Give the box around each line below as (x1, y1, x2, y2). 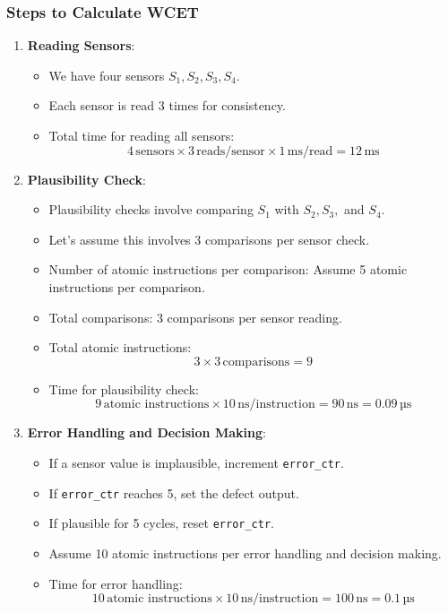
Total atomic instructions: (48, 338, 192, 357)
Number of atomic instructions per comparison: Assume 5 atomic (48, 260, 408, 279)
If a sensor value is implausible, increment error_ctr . (48, 453, 344, 471)
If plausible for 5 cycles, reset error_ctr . (48, 514, 275, 532)
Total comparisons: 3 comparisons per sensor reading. (48, 307, 342, 326)
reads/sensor (196, 144, 265, 158)
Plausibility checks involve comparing (48, 200, 254, 219)
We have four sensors (48, 65, 165, 84)
